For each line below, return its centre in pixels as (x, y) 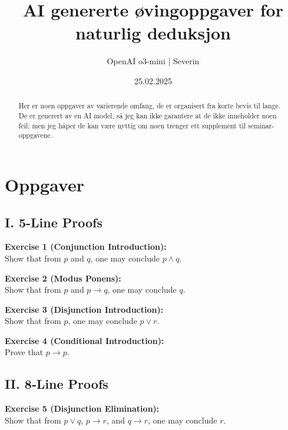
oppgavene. (35, 135)
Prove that (24, 352)
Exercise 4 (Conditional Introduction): (85, 340)
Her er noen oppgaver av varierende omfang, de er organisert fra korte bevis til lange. (150, 106)
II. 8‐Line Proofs (57, 384)
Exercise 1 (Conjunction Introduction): (86, 247)
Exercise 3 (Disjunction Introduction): (84, 309)
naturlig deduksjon (153, 33)
